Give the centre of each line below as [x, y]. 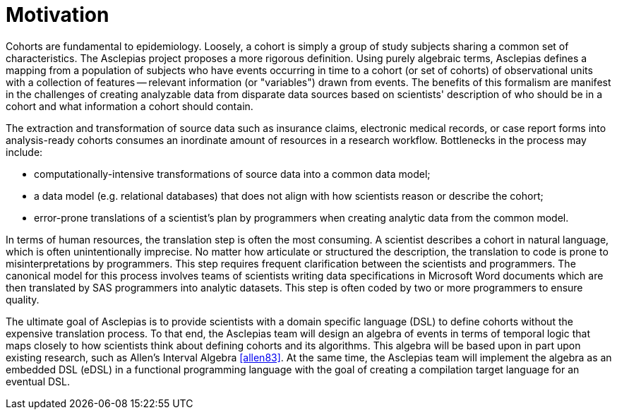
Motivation [58, 15]
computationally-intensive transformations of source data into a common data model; [232, 174]
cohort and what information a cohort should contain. [130, 106]
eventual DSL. [38, 381]
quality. [23, 299]
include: [24, 152]
